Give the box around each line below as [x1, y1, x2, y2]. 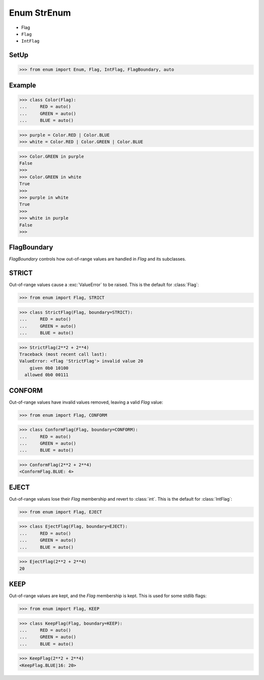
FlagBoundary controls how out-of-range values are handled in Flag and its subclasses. [9, 256, 186, 262]
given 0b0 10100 [29, 365, 68, 371]
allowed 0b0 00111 [24, 372, 68, 378]
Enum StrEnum [9, 7, 71, 18]
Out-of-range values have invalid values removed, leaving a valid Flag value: [9, 399, 163, 405]
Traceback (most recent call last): [19, 352, 108, 357]
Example [9, 81, 36, 89]
